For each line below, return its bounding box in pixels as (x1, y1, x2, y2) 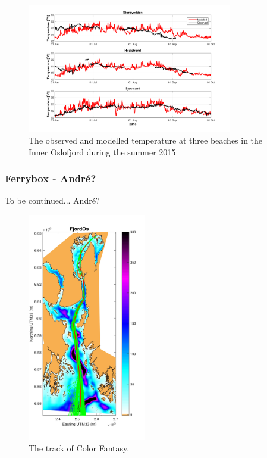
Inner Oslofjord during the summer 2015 (29, 145, 176, 158)
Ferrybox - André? (5, 171, 96, 186)
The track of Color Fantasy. (29, 442, 130, 454)
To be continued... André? (5, 194, 100, 207)
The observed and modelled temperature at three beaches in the (29, 133, 263, 146)
